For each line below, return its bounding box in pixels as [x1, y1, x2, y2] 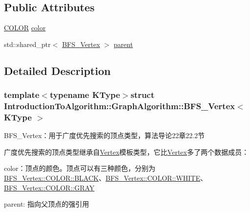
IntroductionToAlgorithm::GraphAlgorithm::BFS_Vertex [4, 100, 235, 112]
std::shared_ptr [4, 39, 51, 49]
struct [130, 89, 155, 101]
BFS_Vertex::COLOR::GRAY [4, 182, 95, 192]
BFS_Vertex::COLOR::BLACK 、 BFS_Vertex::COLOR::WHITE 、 [4, 173, 207, 183]
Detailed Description [4, 63, 111, 78]
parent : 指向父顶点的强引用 [4, 199, 89, 209]
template [4, 89, 40, 101]
